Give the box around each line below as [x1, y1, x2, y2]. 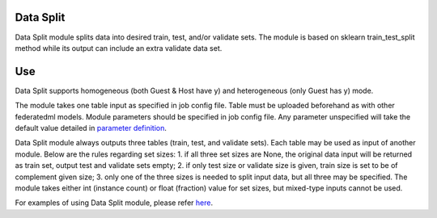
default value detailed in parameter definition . [15, 123, 168, 132]
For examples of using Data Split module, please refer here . [15, 198, 214, 208]
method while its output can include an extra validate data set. [15, 43, 223, 52]
